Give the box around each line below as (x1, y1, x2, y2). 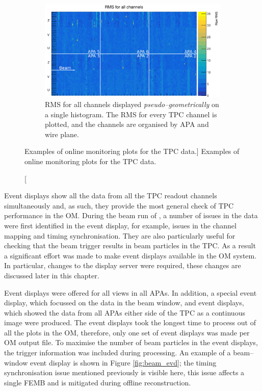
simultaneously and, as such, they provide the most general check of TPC (4, 200, 234, 211)
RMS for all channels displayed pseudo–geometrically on (45, 99, 219, 109)
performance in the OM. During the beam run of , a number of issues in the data (4, 210, 258, 221)
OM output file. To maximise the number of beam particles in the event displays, (4, 337, 258, 348)
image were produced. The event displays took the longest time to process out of (4, 317, 256, 328)
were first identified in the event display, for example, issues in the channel (4, 220, 237, 230)
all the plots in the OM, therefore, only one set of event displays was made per (4, 327, 250, 337)
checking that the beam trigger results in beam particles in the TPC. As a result (4, 240, 256, 251)
